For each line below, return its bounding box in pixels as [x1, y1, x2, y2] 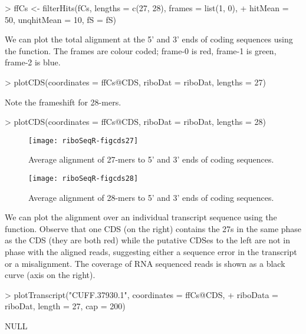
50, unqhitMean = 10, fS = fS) [5, 13, 117, 25]
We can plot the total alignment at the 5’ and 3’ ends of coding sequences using [5, 33, 293, 45]
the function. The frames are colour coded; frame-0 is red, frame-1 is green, [5, 44, 277, 57]
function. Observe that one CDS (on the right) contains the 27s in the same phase [5, 222, 302, 234]
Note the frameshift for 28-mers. [5, 95, 121, 108]
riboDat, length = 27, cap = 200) [5, 300, 126, 312]
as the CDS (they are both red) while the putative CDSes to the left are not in [5, 234, 291, 246]
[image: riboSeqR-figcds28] [28, 174, 139, 183]
